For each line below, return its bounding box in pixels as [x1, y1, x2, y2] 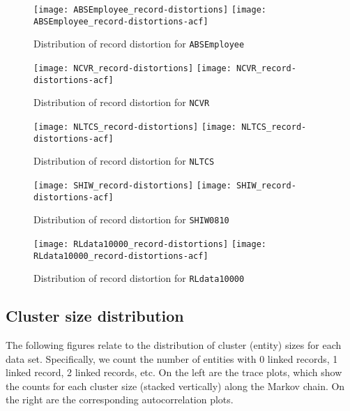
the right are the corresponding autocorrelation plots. [6, 392, 234, 407]
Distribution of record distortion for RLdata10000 [33, 271, 245, 285]
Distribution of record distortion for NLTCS [33, 154, 215, 168]
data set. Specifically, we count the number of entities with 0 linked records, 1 [6, 351, 338, 366]
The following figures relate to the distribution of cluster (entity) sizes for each [6, 338, 342, 352]
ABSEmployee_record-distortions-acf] [33, 16, 208, 27]
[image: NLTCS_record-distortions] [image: [33, 121, 237, 132]
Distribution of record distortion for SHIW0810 [33, 212, 229, 227]
